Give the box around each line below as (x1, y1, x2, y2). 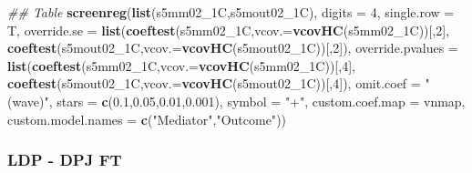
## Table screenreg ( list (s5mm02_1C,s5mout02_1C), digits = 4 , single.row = (7, 3, 455, 21)
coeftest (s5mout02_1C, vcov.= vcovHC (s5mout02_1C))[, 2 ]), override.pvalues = (7, 38, 458, 57)
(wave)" (7, 91, 49, 110)
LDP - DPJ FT (7, 148, 122, 171)
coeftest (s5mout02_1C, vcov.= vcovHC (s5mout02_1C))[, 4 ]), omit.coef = (7, 74, 421, 93)
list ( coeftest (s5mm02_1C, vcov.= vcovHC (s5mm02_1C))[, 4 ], (7, 56, 355, 75)
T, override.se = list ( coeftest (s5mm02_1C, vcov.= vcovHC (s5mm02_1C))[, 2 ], (7, 20, 450, 39)
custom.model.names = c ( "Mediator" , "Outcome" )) (7, 109, 287, 128)
